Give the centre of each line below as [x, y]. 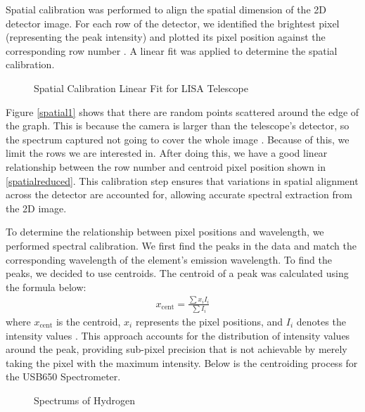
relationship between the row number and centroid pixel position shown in [166, 166]
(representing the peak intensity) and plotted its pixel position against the [166, 37]
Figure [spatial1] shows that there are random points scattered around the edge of [182, 111]
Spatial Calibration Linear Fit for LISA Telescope [141, 88]
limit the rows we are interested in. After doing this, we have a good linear [167, 153]
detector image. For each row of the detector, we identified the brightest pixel [173, 23]
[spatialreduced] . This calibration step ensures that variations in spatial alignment [182, 180]
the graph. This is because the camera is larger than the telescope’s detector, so [178, 125]
